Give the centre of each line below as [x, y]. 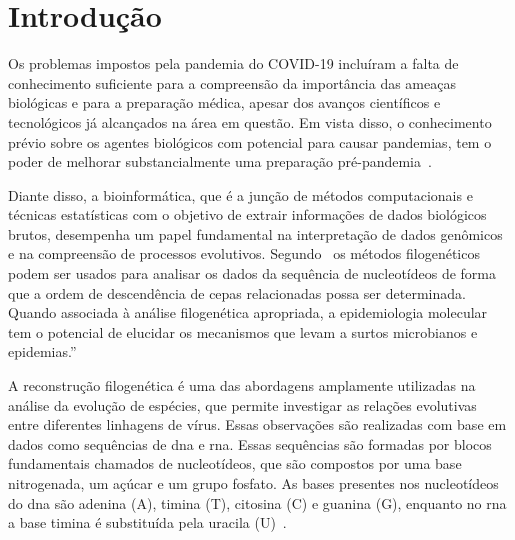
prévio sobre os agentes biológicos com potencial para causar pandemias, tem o [250, 141]
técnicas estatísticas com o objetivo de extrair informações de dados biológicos [247, 214]
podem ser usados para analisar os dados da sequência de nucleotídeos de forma [252, 273]
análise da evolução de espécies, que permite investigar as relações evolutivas [242, 404]
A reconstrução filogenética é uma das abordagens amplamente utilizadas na [242, 385]
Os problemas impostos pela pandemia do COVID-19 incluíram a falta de [233, 63]
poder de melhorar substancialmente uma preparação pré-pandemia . [220, 161]
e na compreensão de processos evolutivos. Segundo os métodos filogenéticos [244, 253]
